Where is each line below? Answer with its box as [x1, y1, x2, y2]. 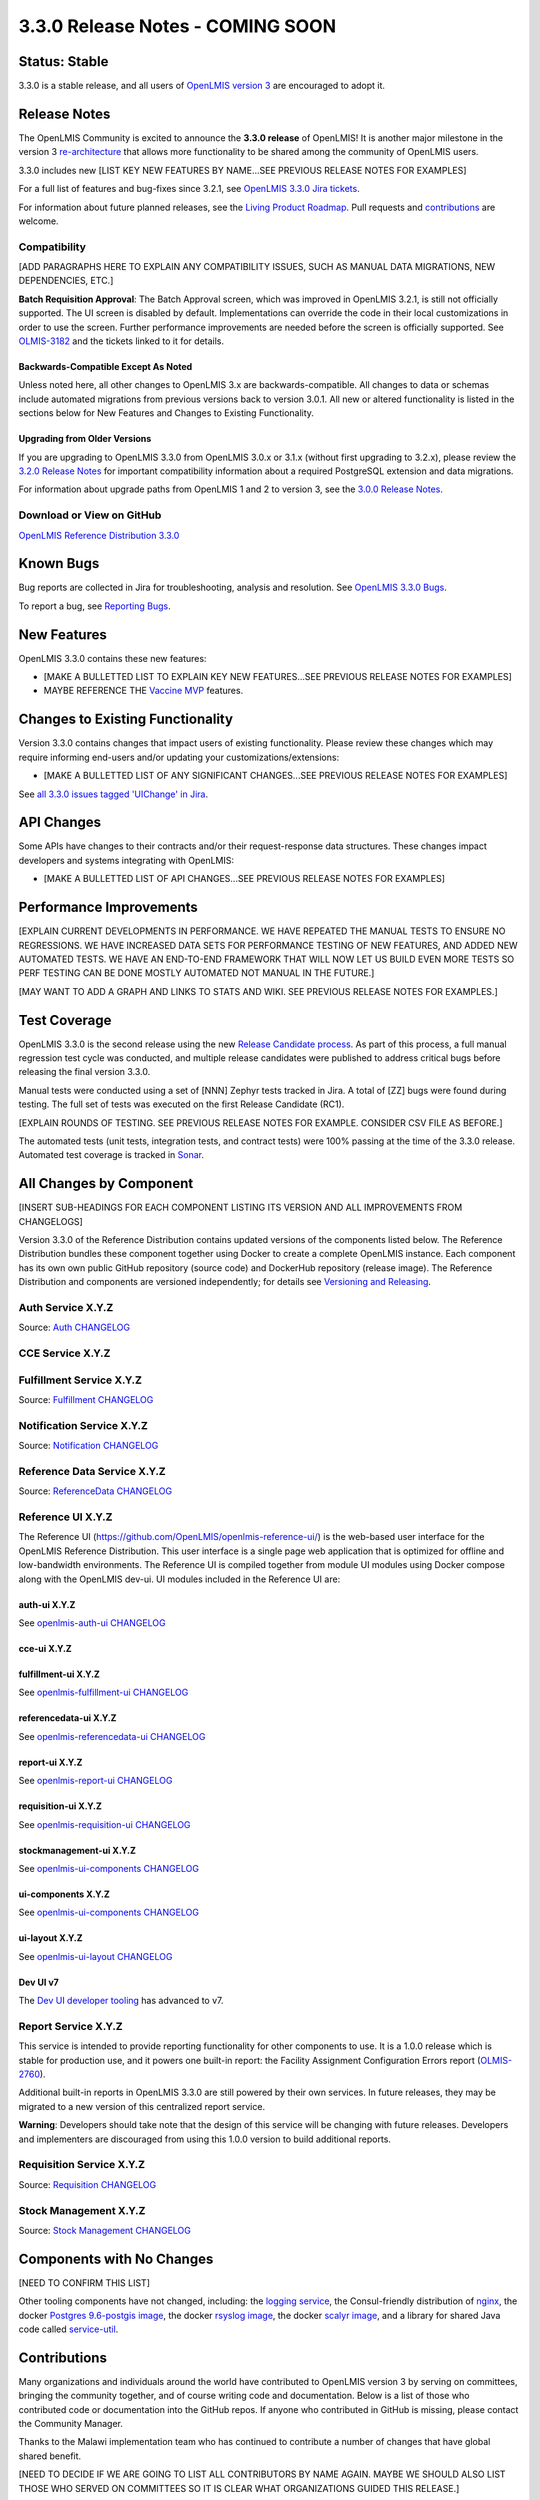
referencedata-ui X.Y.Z [18, 1712, 117, 1724]
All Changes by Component [18, 1175, 194, 1192]
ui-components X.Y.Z [18, 1888, 110, 1900]
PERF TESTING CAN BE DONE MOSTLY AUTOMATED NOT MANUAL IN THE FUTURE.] [18, 967, 375, 979]
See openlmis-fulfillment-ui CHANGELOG [18, 1686, 189, 1699]
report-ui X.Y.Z [18, 1756, 83, 1768]
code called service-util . [18, 2323, 119, 2335]
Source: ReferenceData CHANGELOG [18, 1485, 173, 1497]
